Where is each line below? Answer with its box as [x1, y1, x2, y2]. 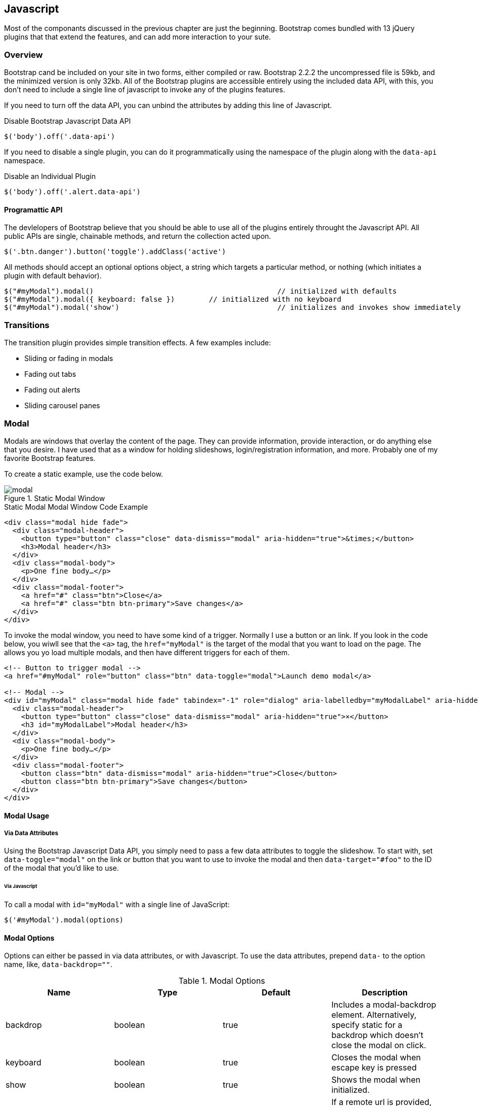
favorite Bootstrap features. [4, 453, 96, 462]
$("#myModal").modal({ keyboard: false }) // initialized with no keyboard [4, 295, 341, 304]
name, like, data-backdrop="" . [4, 960, 112, 969]
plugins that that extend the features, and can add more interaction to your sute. [4, 32, 271, 42]
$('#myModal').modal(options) [4, 915, 124, 924]
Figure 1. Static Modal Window [4, 493, 105, 503]
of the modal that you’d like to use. [4, 864, 119, 873]
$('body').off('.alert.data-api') [4, 188, 141, 196]
